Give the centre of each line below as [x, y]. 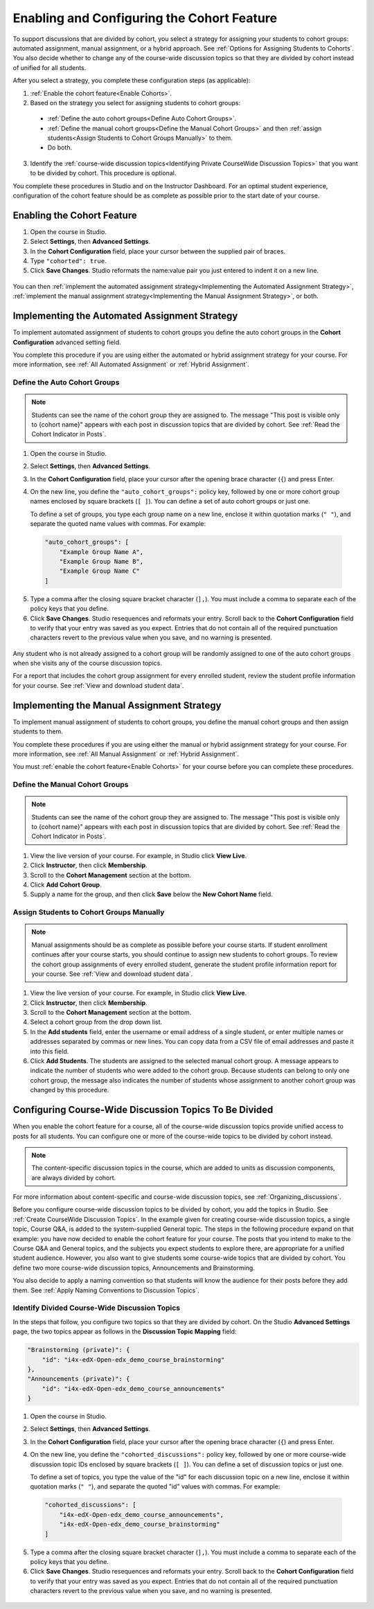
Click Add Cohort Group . [66, 885]
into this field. [50, 1051]
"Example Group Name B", [101, 561]
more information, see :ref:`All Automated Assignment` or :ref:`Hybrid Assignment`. [131, 364]
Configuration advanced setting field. [67, 342]
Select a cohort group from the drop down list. [96, 1022]
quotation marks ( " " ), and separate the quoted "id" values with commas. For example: [155, 1486]
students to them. [38, 731]
